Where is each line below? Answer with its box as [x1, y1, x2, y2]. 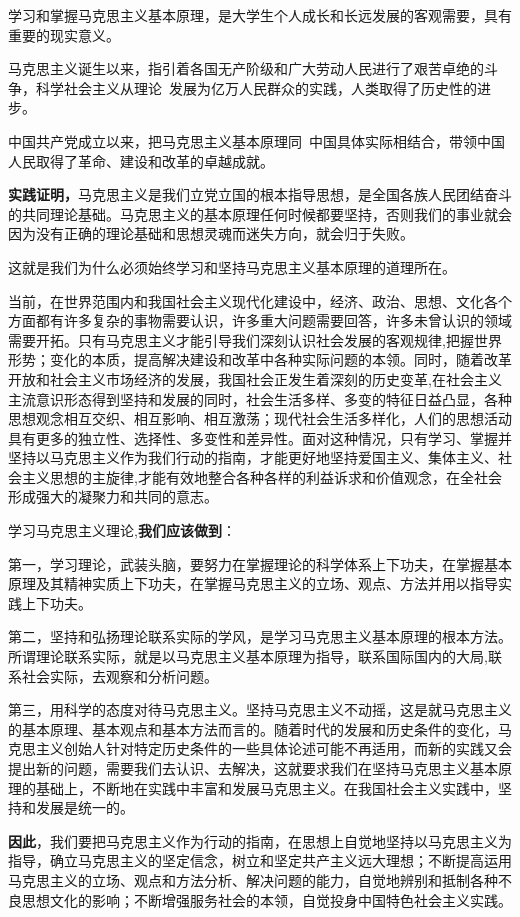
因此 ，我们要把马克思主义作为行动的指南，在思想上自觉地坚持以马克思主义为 [8, 830, 512, 851]
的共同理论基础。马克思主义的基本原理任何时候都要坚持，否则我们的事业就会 [8, 203, 512, 224]
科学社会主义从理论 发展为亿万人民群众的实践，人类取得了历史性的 [35, 77, 477, 98]
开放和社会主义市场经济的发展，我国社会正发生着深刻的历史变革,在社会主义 [8, 368, 502, 389]
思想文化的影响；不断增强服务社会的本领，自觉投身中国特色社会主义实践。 [21, 889, 512, 910]
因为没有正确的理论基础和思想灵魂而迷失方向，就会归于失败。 [8, 223, 414, 244]
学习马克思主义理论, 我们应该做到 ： [8, 520, 236, 541]
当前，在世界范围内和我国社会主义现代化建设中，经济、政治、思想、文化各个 [8, 290, 512, 311]
